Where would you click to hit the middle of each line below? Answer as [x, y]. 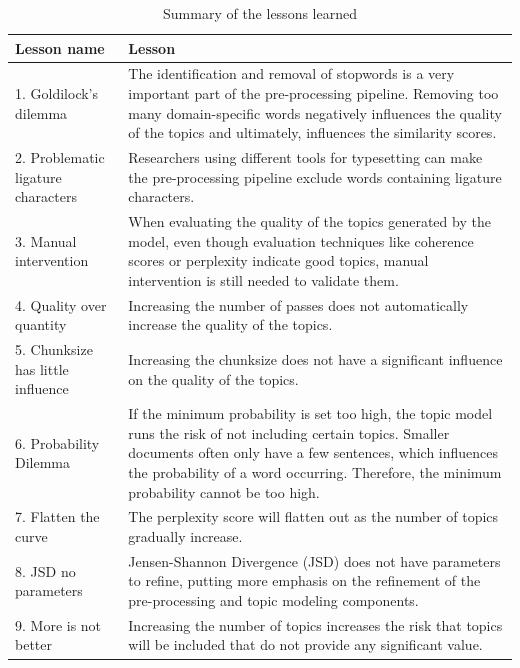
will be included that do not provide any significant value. [305, 644]
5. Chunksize [54, 349]
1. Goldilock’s [57, 93]
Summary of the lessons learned [260, 13]
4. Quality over [61, 304]
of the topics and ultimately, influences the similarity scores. [312, 132]
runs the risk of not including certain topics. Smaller [289, 432]
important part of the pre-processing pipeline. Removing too [313, 93]
